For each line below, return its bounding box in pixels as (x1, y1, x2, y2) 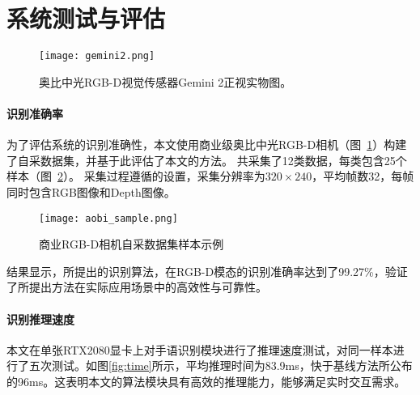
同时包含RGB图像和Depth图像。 (6, 183, 176, 200)
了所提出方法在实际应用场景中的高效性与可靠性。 (6, 278, 267, 295)
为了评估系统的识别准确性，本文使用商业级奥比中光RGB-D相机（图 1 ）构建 (6, 136, 407, 153)
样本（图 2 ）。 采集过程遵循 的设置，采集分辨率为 (6, 168, 265, 185)
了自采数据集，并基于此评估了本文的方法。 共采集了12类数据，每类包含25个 (6, 151, 407, 168)
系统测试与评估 (6, 2, 166, 35)
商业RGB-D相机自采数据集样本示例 (39, 236, 224, 253)
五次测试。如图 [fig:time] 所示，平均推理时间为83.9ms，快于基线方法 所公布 (28, 357, 413, 374)
